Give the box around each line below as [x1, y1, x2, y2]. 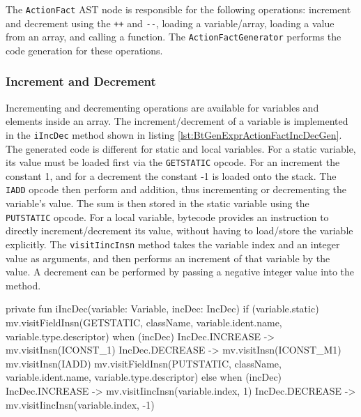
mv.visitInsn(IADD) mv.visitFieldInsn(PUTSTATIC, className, [6, 356, 282, 370]
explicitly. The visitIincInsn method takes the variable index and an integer [6, 236, 340, 251]
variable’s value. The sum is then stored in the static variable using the [6, 196, 309, 211]
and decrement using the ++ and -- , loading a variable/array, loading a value [6, 15, 335, 30]
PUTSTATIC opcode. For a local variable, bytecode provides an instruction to [6, 209, 329, 224]
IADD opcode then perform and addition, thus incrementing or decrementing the [6, 182, 347, 197]
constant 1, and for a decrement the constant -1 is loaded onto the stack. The [6, 168, 337, 183]
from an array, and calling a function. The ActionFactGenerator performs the [6, 29, 341, 44]
